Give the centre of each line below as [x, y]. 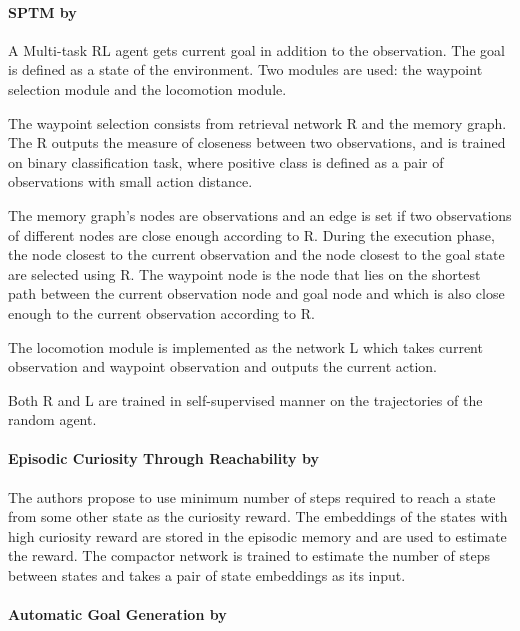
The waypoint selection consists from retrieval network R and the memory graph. [257, 122]
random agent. [52, 419]
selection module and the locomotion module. [147, 88]
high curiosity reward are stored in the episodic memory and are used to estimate [257, 535]
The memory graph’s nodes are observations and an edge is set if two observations [260, 214]
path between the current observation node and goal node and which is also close [256, 293]
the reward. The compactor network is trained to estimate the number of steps [249, 555]
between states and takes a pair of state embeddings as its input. [207, 575]
